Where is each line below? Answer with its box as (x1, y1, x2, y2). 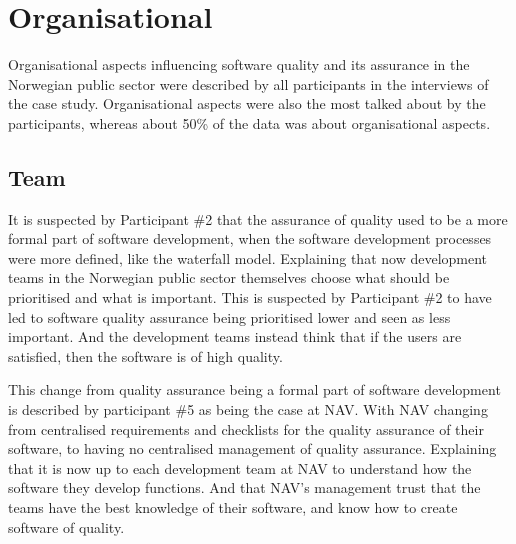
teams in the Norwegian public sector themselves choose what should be (8, 267, 450, 288)
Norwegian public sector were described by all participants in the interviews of (8, 73, 489, 94)
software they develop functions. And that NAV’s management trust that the (8, 477, 481, 498)
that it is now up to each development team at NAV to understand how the (8, 457, 472, 478)
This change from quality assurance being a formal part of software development (8, 379, 501, 400)
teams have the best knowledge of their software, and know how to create (8, 497, 458, 518)
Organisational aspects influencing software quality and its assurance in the (8, 54, 470, 75)
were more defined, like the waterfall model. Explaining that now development (8, 247, 488, 268)
